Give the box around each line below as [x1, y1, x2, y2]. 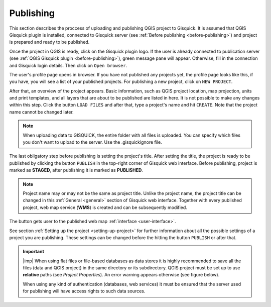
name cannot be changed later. [9, 109, 74, 115]
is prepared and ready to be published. [9, 39, 90, 45]
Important [23, 249, 45, 255]
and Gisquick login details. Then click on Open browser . [9, 62, 127, 68]
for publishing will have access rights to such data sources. [23, 288, 146, 294]
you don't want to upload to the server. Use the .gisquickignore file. [23, 139, 163, 145]
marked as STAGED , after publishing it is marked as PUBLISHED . [9, 167, 143, 173]
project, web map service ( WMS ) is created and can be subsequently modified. [23, 204, 188, 211]
